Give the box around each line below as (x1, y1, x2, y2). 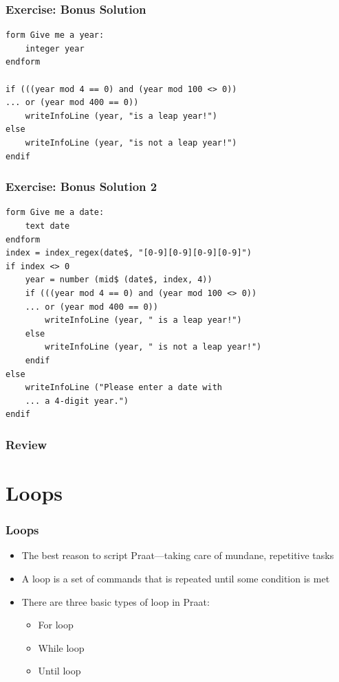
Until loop (38, 663, 81, 678)
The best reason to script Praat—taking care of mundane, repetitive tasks (21, 548, 334, 562)
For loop (38, 617, 74, 632)
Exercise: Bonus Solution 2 (6, 178, 157, 195)
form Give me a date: (6, 207, 105, 218)
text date (25, 220, 70, 231)
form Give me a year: (6, 30, 105, 41)
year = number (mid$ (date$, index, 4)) (25, 275, 212, 285)
